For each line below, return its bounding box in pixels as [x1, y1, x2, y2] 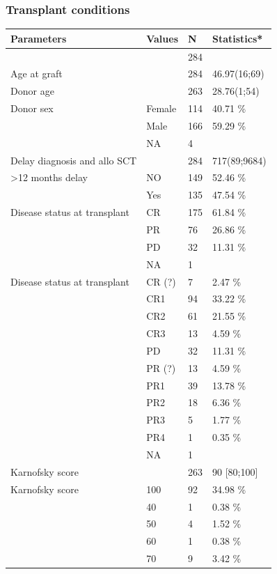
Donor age [10, 84, 54, 98]
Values [146, 31, 178, 45]
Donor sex [10, 101, 54, 116]
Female [146, 101, 177, 116]
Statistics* [212, 31, 263, 45]
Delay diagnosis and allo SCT [10, 153, 137, 167]
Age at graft [10, 66, 63, 81]
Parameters [10, 31, 67, 45]
